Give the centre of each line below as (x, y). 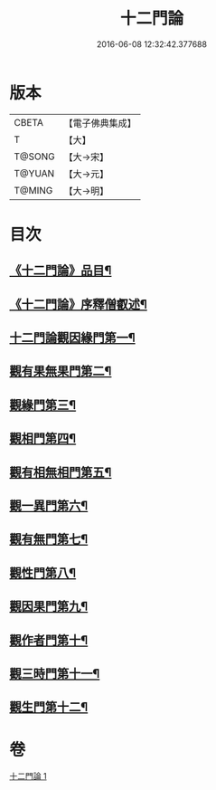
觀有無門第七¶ (49, 539)
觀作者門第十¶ (49, 640)
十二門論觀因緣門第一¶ (72, 338)
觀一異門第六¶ (49, 506)
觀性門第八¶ (43, 572)
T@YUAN (34, 173)
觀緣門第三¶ (43, 405)
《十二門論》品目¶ (61, 271)
